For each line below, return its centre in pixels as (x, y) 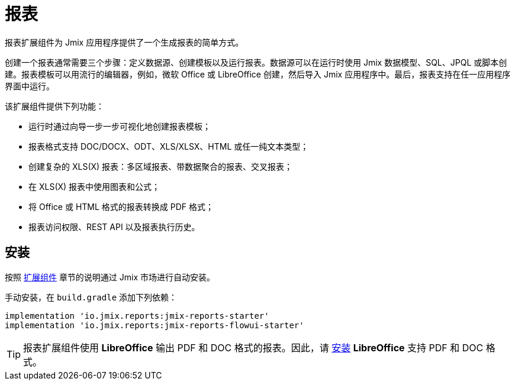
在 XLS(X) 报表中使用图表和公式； (94, 186)
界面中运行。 (30, 86)
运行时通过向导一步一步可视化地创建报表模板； (120, 126)
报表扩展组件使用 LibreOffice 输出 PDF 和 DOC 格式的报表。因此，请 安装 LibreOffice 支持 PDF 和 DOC (253, 347)
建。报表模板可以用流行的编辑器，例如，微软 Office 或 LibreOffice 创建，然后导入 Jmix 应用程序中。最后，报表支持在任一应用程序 (258, 74)
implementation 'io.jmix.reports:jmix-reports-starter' (137, 316)
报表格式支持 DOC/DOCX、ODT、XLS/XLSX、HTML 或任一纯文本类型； (169, 146)
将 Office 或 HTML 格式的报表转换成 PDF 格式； (121, 206)
